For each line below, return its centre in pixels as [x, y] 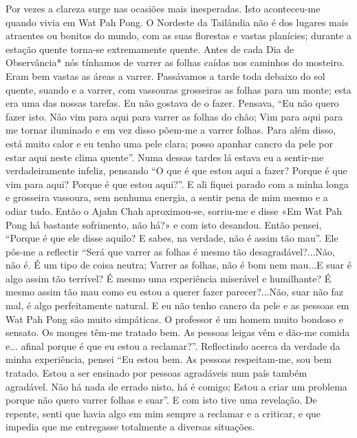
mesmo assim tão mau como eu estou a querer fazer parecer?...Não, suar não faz [174, 292]
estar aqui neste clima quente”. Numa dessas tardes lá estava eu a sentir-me [165, 157]
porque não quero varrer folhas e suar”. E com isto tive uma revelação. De [161, 400]
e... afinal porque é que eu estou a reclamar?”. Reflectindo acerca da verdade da [173, 345]
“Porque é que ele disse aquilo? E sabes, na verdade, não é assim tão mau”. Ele [172, 238]
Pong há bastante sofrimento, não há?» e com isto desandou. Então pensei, [164, 224]
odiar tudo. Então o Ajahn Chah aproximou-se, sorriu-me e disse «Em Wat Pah [174, 210]
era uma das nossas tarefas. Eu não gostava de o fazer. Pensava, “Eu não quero [172, 103]
